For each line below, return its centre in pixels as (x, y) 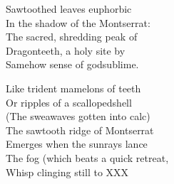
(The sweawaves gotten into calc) (78, 116)
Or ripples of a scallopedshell (69, 102)
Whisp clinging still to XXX (67, 172)
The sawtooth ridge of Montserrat (80, 130)
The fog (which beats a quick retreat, (87, 157)
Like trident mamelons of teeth (73, 88)
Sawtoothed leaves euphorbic (69, 9)
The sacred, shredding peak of (72, 37)
